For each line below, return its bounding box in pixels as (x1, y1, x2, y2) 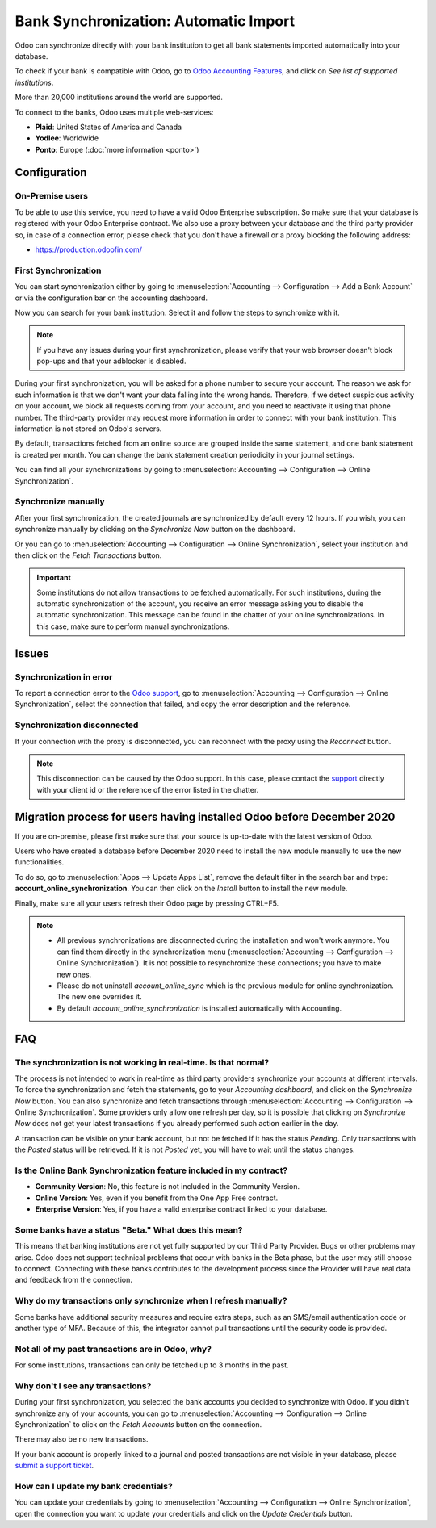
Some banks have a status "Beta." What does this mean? (15, 1224, 243, 1235)
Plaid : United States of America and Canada (35, 122, 182, 132)
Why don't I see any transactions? (15, 1380, 152, 1392)
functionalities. (15, 857, 65, 867)
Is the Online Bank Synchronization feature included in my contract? (15, 1165, 288, 1176)
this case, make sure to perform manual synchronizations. (36, 622, 230, 631)
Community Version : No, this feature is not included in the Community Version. (35, 1182, 300, 1191)
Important (36, 573, 72, 583)
